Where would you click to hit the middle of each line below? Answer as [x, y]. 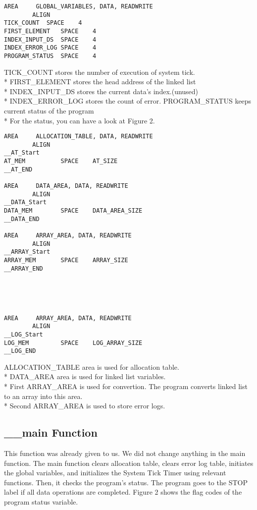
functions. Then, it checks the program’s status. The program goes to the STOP [126, 482]
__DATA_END [22, 219]
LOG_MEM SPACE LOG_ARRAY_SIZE [73, 343]
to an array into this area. [43, 396]
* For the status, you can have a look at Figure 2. [79, 120]
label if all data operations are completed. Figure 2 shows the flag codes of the [123, 492]
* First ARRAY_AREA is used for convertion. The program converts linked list [126, 386]
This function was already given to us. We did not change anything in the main [125, 453]
